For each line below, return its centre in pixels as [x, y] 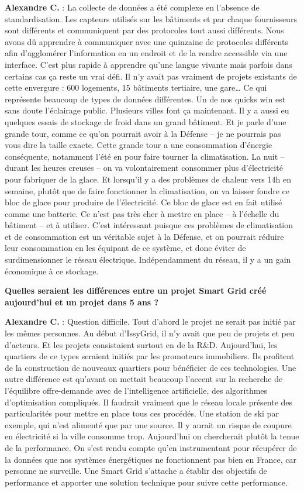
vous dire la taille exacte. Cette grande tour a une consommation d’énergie [139, 145]
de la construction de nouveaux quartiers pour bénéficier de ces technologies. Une [151, 367]
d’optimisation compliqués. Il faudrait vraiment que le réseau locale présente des [149, 402]
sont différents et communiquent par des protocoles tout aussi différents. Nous [144, 30]
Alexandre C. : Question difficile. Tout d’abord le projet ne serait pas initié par [150, 321]
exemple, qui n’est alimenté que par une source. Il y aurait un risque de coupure [148, 424]
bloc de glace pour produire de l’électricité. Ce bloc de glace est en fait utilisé [144, 202]
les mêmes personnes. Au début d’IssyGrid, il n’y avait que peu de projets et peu [150, 333]
